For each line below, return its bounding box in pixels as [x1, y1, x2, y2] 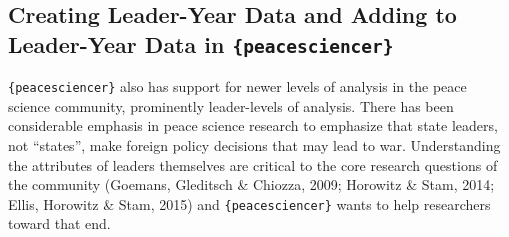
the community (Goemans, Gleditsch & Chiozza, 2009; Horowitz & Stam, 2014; [8, 174, 495, 195]
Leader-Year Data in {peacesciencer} [8, 28, 394, 59]
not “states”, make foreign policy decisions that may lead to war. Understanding [8, 135, 501, 156]
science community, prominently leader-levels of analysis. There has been [8, 95, 454, 116]
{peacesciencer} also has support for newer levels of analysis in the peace [8, 76, 467, 97]
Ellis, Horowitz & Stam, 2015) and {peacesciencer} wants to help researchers [8, 193, 491, 214]
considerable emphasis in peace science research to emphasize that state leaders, [8, 115, 498, 136]
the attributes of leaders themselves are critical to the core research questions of [8, 154, 498, 175]
